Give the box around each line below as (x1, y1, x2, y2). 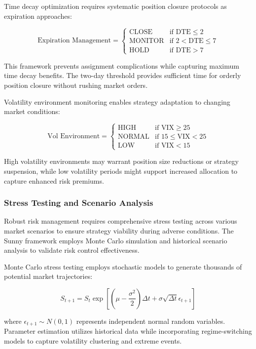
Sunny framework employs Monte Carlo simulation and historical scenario (4, 235, 227, 245)
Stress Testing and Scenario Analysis (4, 196, 153, 209)
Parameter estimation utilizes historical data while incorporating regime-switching (4, 326, 252, 336)
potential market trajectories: (4, 271, 93, 281)
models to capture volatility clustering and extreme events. (4, 335, 182, 346)
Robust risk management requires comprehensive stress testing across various (4, 216, 237, 226)
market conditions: (4, 106, 60, 116)
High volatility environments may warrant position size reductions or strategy (4, 156, 239, 166)
